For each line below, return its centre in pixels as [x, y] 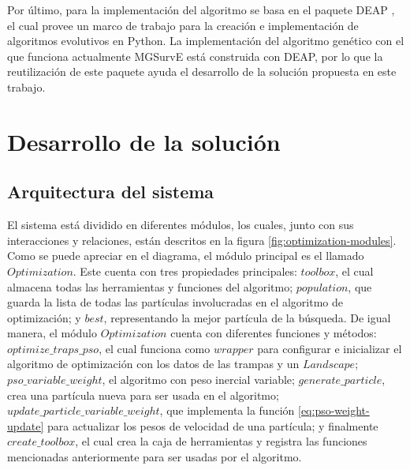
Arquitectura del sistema [111, 192]
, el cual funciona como [155, 348]
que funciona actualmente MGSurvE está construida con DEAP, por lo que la [195, 56]
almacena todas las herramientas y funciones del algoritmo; [150, 286]
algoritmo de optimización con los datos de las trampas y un [153, 364]
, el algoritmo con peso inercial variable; [198, 380]
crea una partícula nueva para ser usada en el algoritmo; [143, 395]
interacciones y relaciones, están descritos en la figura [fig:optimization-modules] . [202, 240]
